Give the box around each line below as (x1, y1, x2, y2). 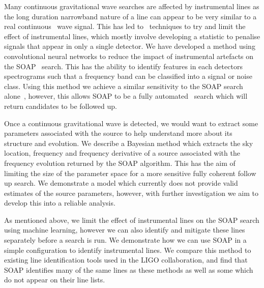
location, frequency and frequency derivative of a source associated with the (4, 148, 240, 158)
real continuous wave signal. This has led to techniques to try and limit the (4, 21, 246, 32)
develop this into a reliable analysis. (4, 197, 115, 208)
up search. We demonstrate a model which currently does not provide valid (4, 178, 238, 188)
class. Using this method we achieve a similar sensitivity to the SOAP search (4, 80, 243, 91)
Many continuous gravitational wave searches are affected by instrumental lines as (4, 1, 259, 11)
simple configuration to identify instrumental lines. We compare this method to (4, 244, 251, 255)
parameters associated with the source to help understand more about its (4, 128, 232, 138)
